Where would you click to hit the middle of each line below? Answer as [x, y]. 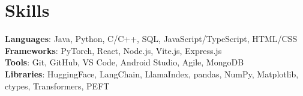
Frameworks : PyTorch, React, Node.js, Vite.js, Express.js [113, 50]
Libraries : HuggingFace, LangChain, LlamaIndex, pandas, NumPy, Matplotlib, [152, 73]
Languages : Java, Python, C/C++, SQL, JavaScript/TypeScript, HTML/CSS [151, 39]
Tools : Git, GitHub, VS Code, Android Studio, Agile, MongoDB [124, 62]
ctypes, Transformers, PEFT [57, 85]
